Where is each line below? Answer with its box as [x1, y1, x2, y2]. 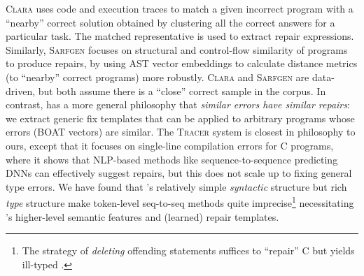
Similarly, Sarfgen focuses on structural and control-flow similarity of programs [6, 42, 348, 57]
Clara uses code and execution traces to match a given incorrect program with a [6, 1, 353, 15]
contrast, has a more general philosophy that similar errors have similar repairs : [6, 97, 350, 112]
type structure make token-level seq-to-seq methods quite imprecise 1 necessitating [6, 194, 354, 210]
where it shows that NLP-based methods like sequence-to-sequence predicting [6, 152, 338, 166]
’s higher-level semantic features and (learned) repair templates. [6, 209, 279, 224]
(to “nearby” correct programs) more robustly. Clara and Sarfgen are [6, 69, 309, 84]
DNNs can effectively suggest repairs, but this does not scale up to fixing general [6, 166, 352, 180]
